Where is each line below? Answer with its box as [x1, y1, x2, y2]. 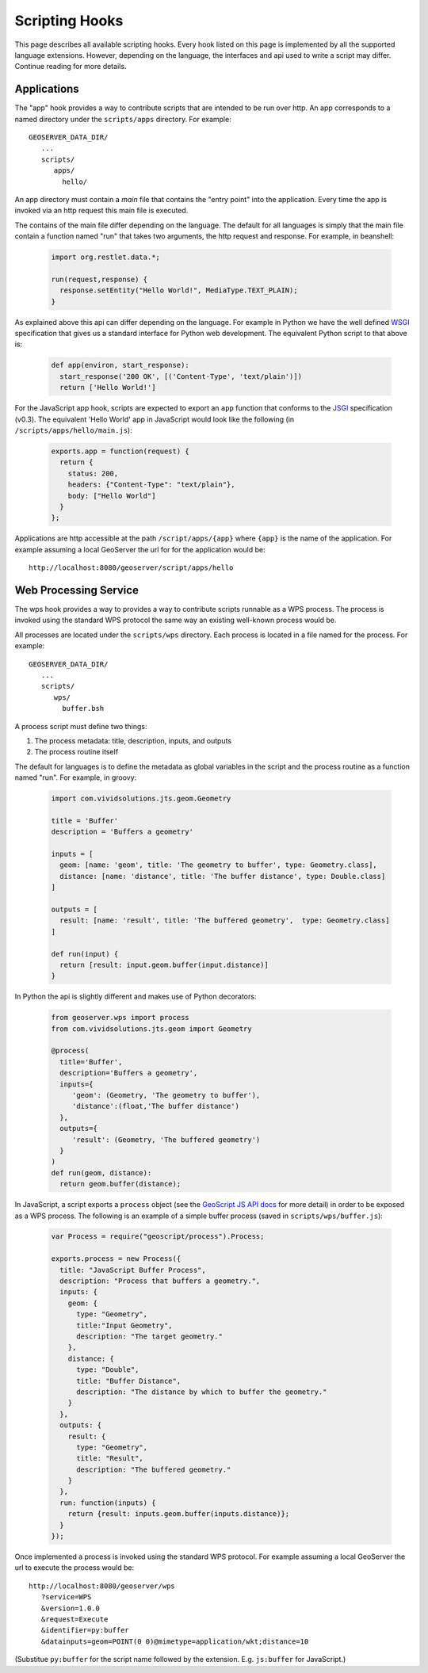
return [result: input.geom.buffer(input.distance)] [59, 960, 269, 969]
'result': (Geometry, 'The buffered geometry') [71, 1135, 261, 1144]
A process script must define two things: [14, 721, 147, 731]
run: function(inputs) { [59, 1498, 156, 1507]
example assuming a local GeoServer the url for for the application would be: [14, 544, 266, 554]
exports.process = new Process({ [51, 1255, 182, 1263]
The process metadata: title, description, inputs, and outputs [34, 735, 232, 745]
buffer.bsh [62, 704, 105, 713]
